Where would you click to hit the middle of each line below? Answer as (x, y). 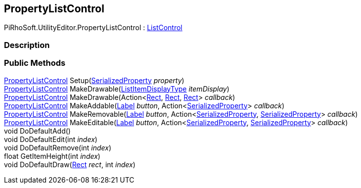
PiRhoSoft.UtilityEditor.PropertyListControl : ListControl (93, 28)
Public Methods (35, 63)
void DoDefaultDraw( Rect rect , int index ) (70, 164)
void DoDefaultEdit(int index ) (51, 139)
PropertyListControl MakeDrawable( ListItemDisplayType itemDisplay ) (117, 89)
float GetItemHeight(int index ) (52, 156)
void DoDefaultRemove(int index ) (58, 147)
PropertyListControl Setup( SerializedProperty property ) (94, 80)
